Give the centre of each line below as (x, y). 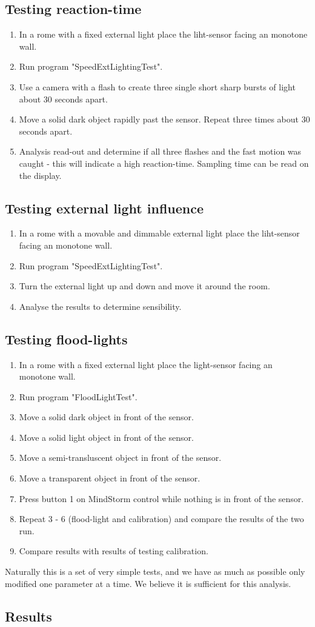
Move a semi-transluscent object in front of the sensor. (120, 458)
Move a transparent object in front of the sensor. (110, 478)
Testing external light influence (104, 208)
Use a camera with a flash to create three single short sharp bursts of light (157, 86)
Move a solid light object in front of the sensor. (106, 437)
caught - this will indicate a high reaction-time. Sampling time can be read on (164, 163)
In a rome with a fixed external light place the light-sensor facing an (146, 364)
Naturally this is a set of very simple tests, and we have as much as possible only (155, 572)
